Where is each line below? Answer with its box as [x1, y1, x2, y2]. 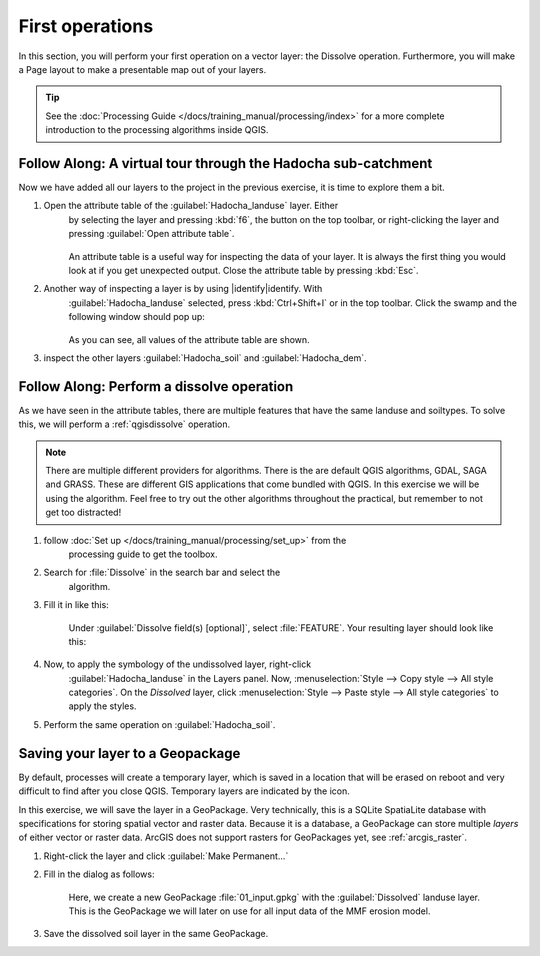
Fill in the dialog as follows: [43, 868, 155, 880]
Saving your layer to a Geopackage [18, 745, 241, 762]
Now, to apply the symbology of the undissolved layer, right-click [43, 658, 312, 670]
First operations [18, 15, 154, 37]
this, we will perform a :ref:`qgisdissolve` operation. [18, 418, 231, 430]
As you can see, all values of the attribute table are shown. [68, 333, 310, 345]
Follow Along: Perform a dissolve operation [18, 378, 294, 395]
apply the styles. [68, 700, 137, 712]
